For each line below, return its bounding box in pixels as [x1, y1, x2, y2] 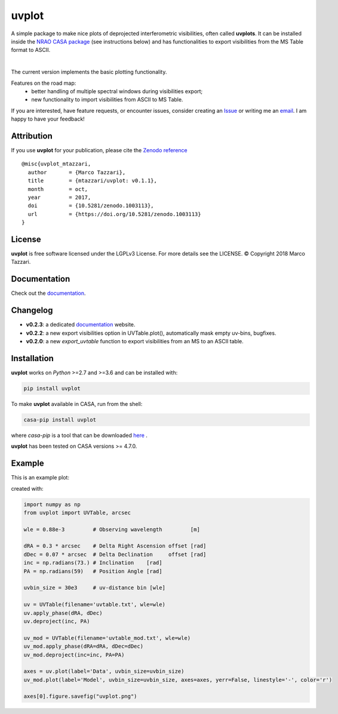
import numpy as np [23, 501, 81, 507]
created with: [11, 485, 44, 492]
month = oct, [27, 186, 88, 192]
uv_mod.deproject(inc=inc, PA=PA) [23, 651, 125, 658]
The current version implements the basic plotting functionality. [11, 69, 167, 76]
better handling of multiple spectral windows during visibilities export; [31, 87, 203, 95]
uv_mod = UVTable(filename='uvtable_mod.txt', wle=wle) [23, 635, 191, 641]
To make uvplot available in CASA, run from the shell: [11, 400, 143, 407]
